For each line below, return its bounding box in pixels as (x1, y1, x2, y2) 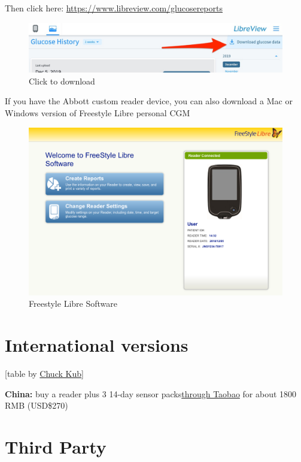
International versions (5, 333, 188, 357)
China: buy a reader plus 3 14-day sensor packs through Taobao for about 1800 (5, 387, 297, 400)
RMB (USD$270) (5, 399, 68, 412)
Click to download (29, 74, 95, 87)
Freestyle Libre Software (29, 297, 117, 310)
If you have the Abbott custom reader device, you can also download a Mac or (5, 95, 293, 107)
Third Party (5, 434, 107, 458)
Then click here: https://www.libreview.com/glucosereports (5, 2, 223, 14)
